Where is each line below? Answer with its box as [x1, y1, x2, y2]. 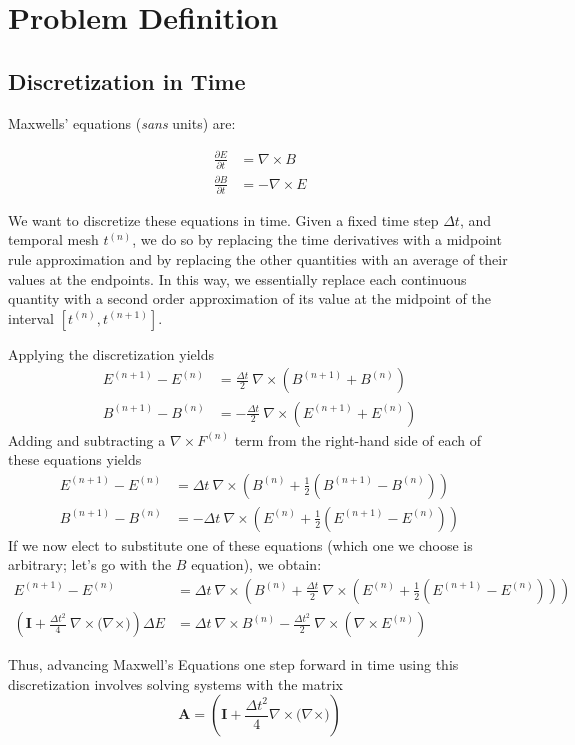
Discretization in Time [8, 65, 246, 96]
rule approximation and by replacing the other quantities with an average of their [8, 249, 508, 270]
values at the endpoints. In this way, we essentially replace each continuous [8, 268, 467, 289]
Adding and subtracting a [8, 429, 166, 450]
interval [8, 307, 54, 328]
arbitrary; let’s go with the [8, 554, 172, 575]
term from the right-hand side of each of [234, 429, 482, 450]
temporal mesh [8, 229, 99, 250]
